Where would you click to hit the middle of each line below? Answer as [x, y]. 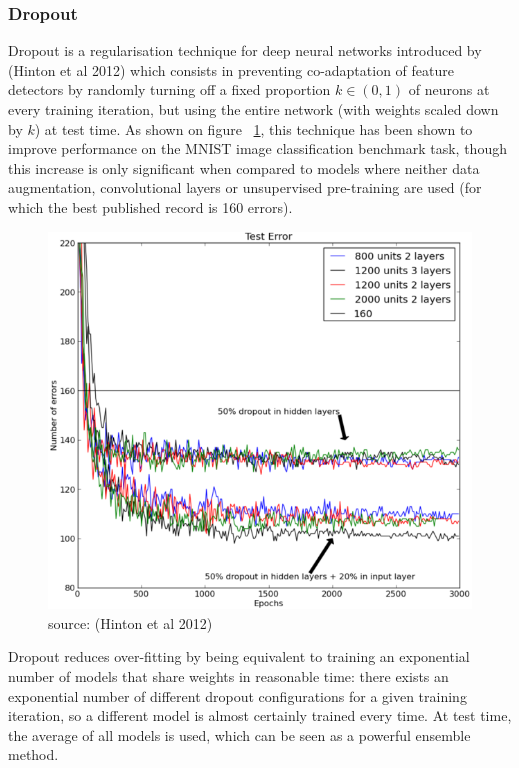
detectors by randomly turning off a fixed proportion [169, 89]
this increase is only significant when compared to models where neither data [244, 167]
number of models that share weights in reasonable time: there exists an [228, 675]
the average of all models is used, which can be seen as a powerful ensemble [239, 734]
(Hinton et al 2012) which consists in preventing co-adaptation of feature [231, 69]
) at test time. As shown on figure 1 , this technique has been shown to [253, 128]
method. [33, 754]
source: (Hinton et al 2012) [130, 622]
